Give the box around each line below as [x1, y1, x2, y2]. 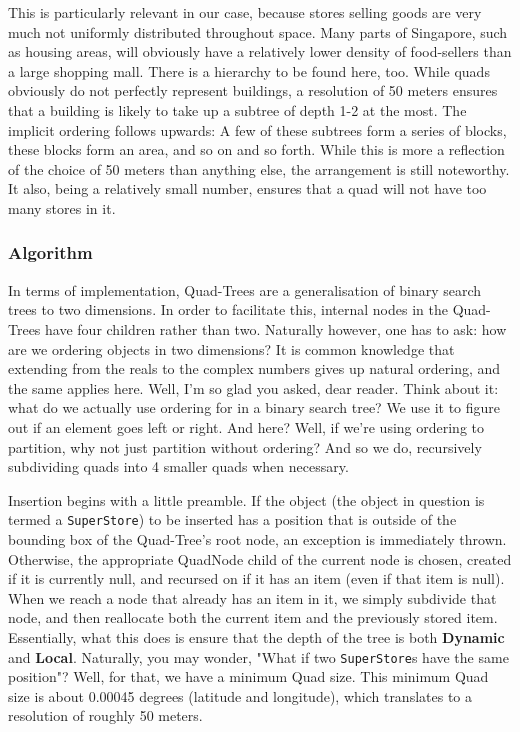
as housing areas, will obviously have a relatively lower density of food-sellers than [8, 41, 512, 62]
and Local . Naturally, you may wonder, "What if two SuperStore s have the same [8, 646, 509, 667]
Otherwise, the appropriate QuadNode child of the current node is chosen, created [8, 548, 512, 569]
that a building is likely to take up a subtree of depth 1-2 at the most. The [8, 99, 467, 120]
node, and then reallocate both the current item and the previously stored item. [8, 607, 498, 628]
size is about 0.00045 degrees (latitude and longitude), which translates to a [8, 685, 473, 706]
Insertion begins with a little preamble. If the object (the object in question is [8, 489, 485, 510]
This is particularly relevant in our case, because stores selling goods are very [8, 2, 482, 22]
